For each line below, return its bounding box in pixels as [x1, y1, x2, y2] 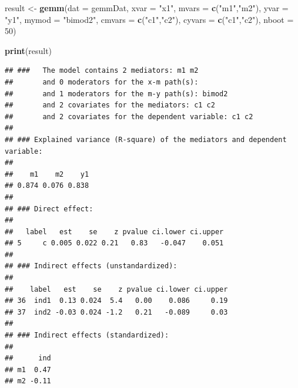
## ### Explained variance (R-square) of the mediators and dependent [5, 135, 287, 144]
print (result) [5, 44, 52, 56]
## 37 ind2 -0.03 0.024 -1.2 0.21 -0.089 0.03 [5, 308, 228, 316]
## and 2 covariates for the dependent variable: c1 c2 [5, 112, 253, 121]
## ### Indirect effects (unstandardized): [5, 262, 178, 271]
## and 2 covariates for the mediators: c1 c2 [5, 101, 215, 110]
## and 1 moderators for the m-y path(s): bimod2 [5, 89, 228, 98]
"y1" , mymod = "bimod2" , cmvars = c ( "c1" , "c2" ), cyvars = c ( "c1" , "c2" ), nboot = [5, 13, 294, 25]
